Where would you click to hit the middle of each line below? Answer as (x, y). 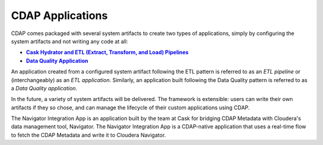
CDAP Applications (59, 15)
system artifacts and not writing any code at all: (70, 41)
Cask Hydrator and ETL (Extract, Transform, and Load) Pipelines (107, 52)
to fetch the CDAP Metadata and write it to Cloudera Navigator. (89, 135)
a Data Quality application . (44, 88)
